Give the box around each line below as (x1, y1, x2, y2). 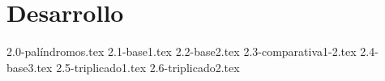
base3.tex (6, 58, 53, 75)
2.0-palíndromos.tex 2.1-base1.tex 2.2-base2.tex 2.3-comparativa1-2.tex (6, 43, 357, 60)
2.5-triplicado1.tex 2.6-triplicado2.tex (56, 58, 240, 75)
